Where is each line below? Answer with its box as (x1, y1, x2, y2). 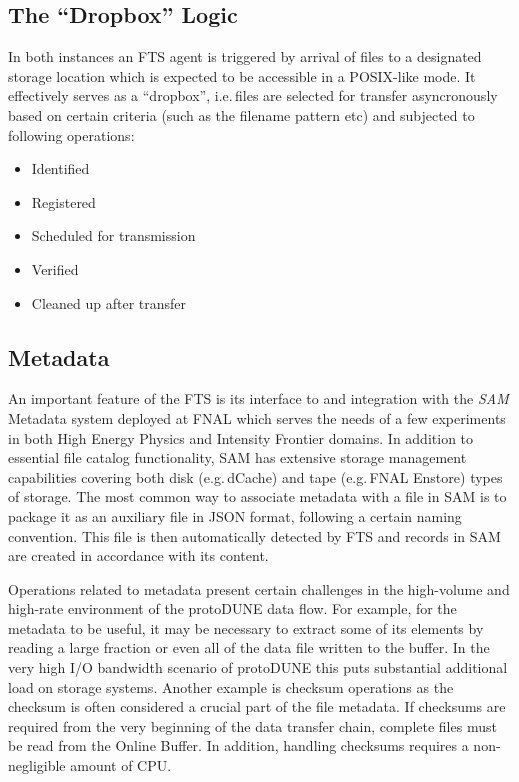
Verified (31, 258, 79, 279)
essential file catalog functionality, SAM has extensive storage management (8, 447, 467, 468)
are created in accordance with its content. (8, 545, 269, 566)
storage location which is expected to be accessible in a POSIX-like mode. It (8, 65, 476, 86)
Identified (31, 158, 90, 179)
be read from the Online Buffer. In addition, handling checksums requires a (8, 735, 469, 756)
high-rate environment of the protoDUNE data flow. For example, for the (8, 598, 457, 619)
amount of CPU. (70, 755, 172, 776)
